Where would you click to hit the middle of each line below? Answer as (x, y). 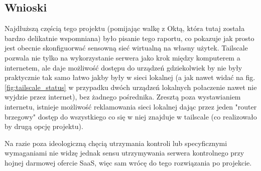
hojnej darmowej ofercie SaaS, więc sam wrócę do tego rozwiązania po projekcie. (128, 162)
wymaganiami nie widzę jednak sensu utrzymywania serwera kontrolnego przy (124, 153)
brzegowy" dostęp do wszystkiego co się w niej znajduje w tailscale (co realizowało (131, 116)
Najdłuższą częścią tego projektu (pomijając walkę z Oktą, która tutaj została (125, 28)
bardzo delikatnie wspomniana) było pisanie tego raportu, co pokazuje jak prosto (129, 38)
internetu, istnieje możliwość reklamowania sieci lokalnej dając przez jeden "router (131, 106)
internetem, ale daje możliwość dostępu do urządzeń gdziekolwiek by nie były (123, 67)
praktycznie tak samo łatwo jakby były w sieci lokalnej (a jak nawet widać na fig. (130, 77)
